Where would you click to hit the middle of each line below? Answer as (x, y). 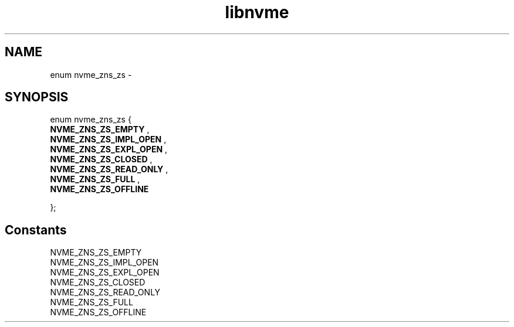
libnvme (257, 12)
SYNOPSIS (37, 97)
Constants (36, 230)
